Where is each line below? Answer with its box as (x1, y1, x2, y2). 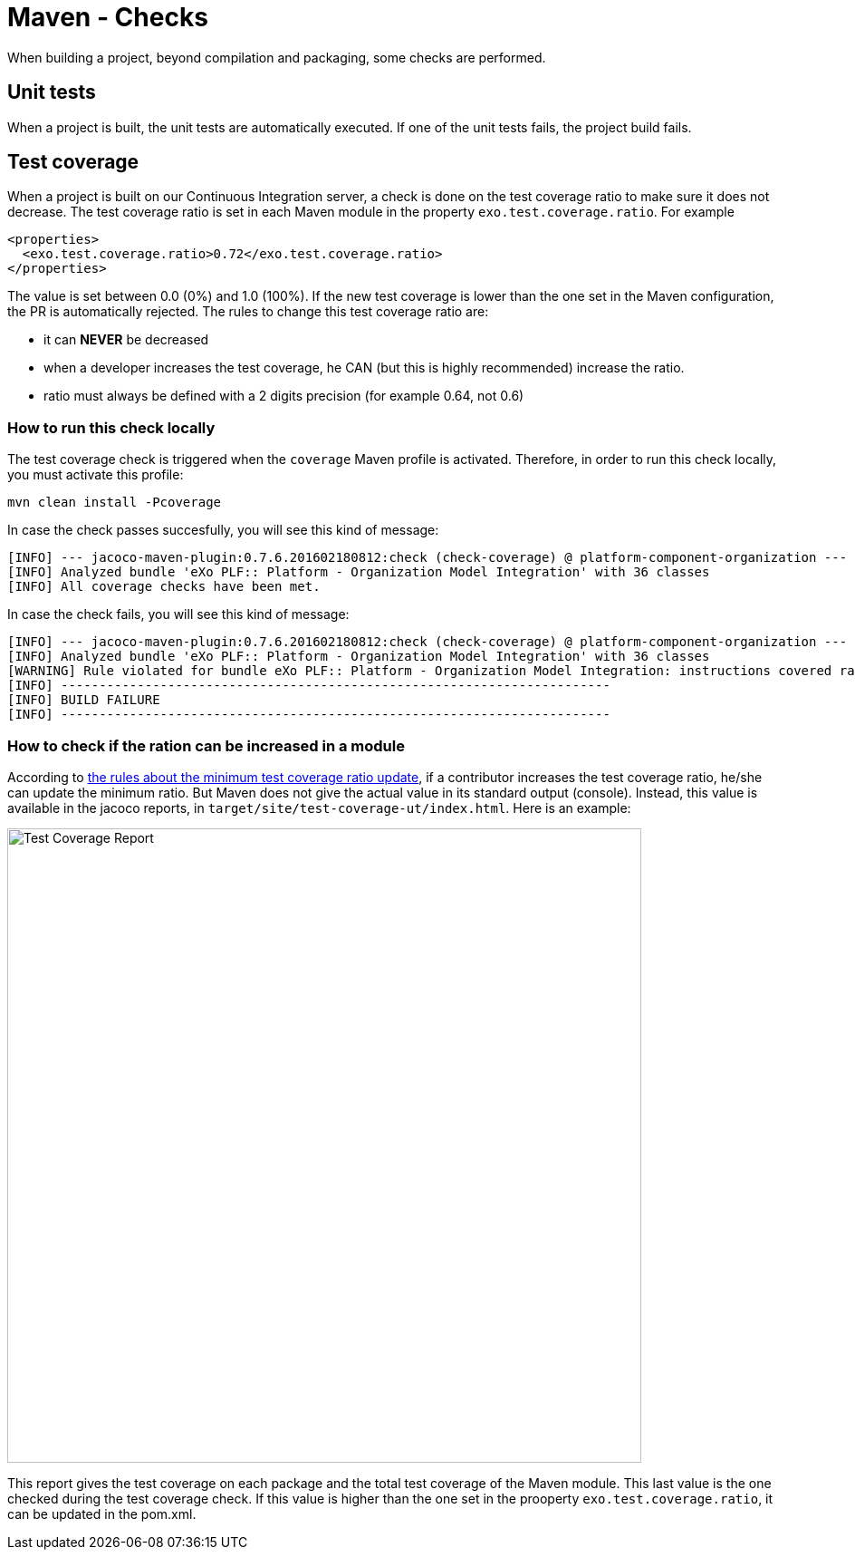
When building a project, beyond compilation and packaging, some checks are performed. (7, 49, 546, 65)
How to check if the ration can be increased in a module (7, 736, 405, 755)
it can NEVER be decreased (43, 332, 209, 348)
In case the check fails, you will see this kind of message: (7, 606, 350, 623)
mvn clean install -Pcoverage (7, 495, 222, 510)
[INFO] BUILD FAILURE (7, 692, 160, 708)
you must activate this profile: (7, 467, 184, 483)
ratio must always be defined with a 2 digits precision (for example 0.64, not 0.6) (43, 388, 524, 404)
